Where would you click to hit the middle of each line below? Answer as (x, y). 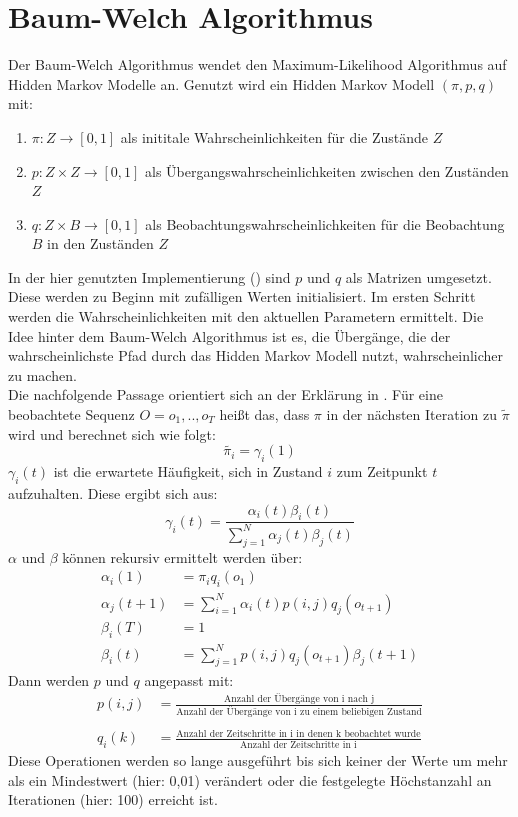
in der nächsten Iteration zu (411, 414)
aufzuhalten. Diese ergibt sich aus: (113, 493)
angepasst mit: (189, 679)
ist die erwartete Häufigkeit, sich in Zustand (188, 471)
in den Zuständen (100, 243)
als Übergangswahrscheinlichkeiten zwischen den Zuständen (327, 170)
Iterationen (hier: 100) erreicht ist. (113, 799)
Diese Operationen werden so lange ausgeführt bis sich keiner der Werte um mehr (258, 760)
